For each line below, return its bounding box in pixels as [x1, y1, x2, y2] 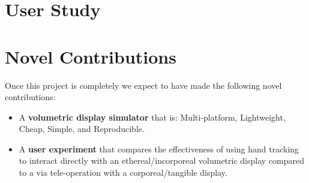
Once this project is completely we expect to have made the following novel [5, 79, 282, 91]
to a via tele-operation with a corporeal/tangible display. [19, 166, 227, 179]
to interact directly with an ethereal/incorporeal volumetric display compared [19, 154, 304, 167]
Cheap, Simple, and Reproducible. [19, 122, 145, 135]
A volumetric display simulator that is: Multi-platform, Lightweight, [19, 110, 286, 123]
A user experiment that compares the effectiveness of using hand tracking [19, 142, 299, 155]
